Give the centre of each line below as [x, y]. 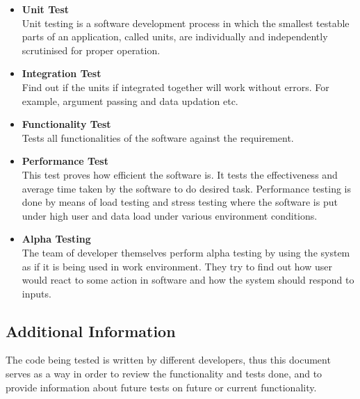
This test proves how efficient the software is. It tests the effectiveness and [180, 174]
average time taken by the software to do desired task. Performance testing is [187, 188]
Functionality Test [66, 124]
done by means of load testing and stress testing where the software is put [180, 202]
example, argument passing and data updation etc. [130, 100]
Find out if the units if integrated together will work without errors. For [175, 87]
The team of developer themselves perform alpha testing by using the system [186, 252]
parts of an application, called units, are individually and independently [175, 36]
